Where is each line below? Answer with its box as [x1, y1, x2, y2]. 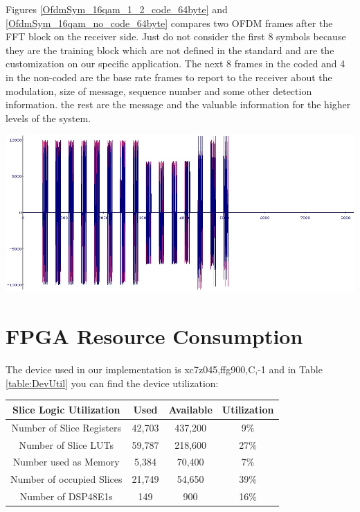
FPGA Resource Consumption [6, 322, 303, 350]
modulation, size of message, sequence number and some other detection [6, 83, 312, 98]
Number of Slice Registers [11, 420, 121, 434]
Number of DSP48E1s [19, 489, 113, 504]
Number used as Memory [12, 454, 120, 469]
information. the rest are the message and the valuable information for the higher [6, 97, 351, 112]
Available [168, 402, 213, 416]
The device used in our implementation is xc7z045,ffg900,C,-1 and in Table [6, 362, 323, 377]
